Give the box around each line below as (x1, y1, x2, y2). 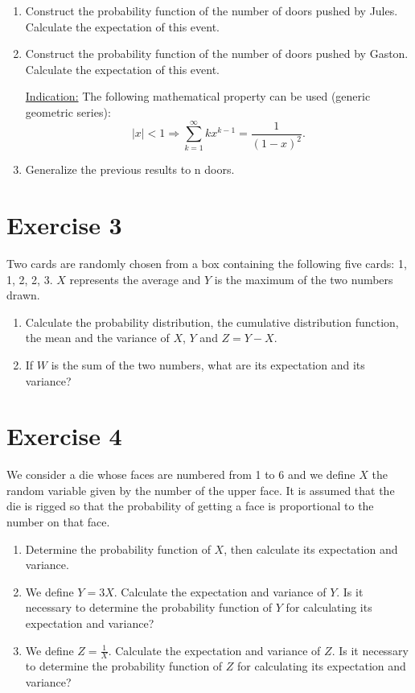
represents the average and (69, 270, 201, 287)
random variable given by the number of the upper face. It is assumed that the (6, 481, 395, 498)
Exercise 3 (6, 208, 122, 241)
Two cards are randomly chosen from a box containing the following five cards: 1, (6, 255, 407, 272)
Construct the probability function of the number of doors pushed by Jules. (25, 2, 398, 19)
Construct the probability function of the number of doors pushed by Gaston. (25, 45, 409, 62)
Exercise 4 (6, 419, 122, 452)
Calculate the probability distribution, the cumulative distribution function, (25, 313, 399, 330)
